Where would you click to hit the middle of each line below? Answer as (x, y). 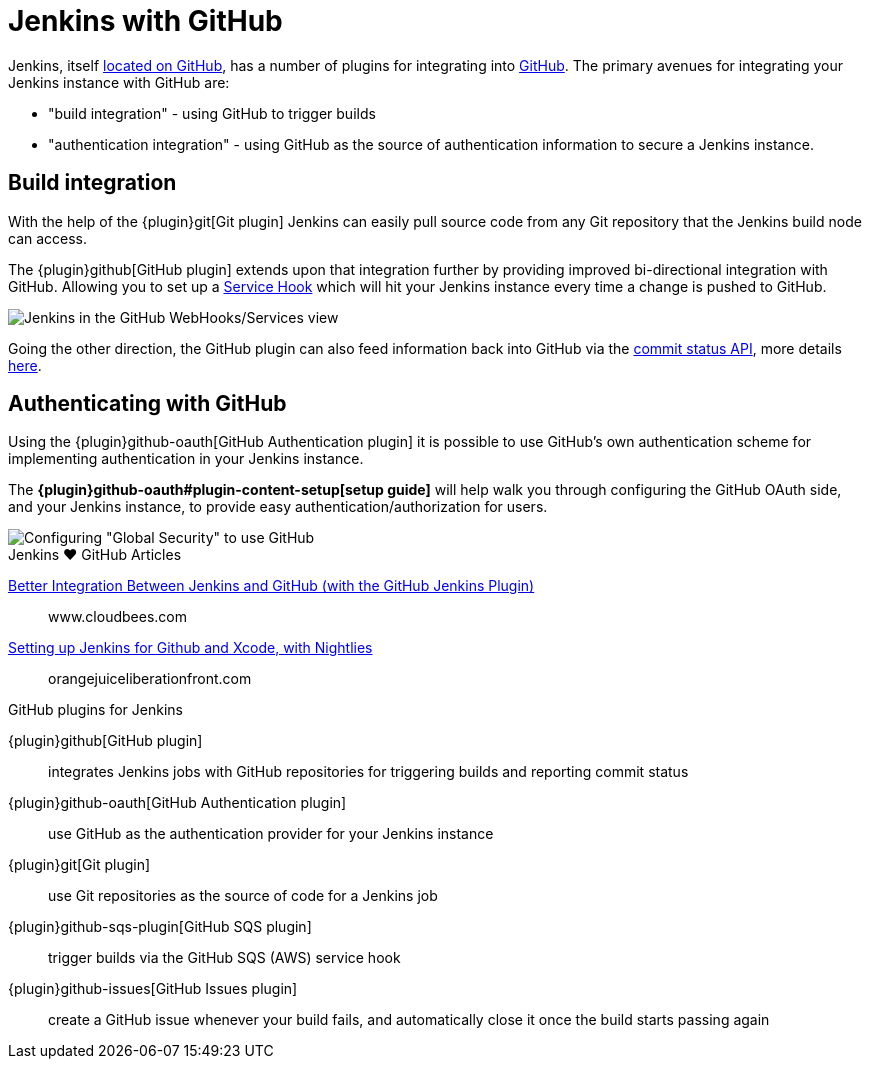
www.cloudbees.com (117, 617)
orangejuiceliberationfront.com (150, 679)
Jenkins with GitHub (145, 21)
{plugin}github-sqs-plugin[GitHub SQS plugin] (160, 927)
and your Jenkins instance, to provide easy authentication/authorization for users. (278, 507)
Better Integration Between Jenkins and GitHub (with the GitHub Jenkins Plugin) (271, 586)
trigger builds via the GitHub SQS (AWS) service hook (224, 958)
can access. (48, 238)
